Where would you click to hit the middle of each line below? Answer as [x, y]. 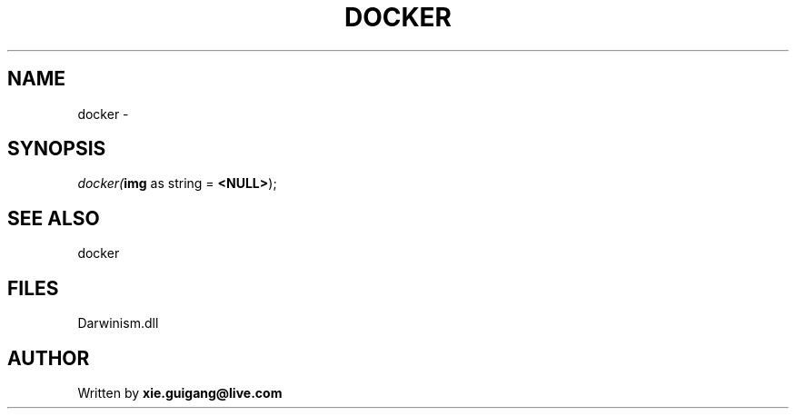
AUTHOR [49, 358]
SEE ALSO [54, 218]
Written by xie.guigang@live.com [180, 392]
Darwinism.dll [118, 323]
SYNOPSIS [57, 149]
